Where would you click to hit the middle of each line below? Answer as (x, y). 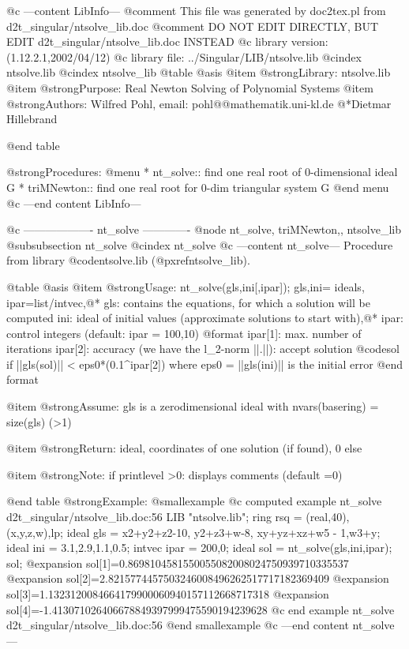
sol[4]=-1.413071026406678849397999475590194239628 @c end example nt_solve (201, 609)
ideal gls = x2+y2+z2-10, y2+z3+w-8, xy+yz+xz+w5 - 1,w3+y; (223, 532)
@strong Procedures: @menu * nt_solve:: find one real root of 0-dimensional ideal (202, 172)
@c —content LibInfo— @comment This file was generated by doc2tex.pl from (196, 10)
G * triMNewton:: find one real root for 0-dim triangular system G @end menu (198, 187)
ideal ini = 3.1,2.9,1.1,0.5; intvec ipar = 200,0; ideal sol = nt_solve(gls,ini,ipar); (199, 548)
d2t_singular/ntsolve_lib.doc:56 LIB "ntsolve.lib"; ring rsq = (154, 517)
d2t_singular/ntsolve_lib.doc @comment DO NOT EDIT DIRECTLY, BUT (193, 26)
